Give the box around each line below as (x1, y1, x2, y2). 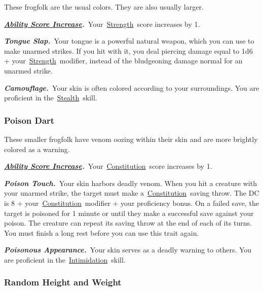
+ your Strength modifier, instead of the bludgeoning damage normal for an (4, 55, 243, 66)
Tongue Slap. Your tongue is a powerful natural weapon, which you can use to (4, 35, 254, 46)
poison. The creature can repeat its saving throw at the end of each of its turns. (4, 217, 252, 228)
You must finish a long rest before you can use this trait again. (4, 227, 199, 238)
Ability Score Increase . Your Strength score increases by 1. (4, 18, 200, 29)
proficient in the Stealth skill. (4, 92, 97, 103)
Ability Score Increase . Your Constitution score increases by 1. (4, 161, 212, 171)
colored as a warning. (4, 143, 70, 154)
